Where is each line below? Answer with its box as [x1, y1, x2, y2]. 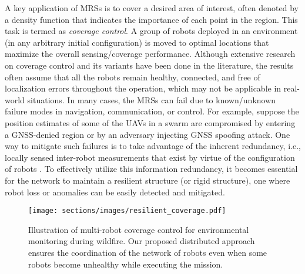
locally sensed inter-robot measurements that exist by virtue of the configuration [5, 151, 295, 163]
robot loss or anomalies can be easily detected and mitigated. [5, 185, 225, 198]
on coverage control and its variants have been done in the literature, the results [5, 59, 294, 71]
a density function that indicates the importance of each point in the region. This [5, 13, 298, 25]
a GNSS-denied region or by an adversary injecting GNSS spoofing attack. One [5, 128, 290, 140]
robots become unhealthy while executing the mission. [28, 258, 223, 270]
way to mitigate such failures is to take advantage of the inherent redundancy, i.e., [5, 140, 301, 152]
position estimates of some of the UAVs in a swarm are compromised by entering [5, 116, 296, 128]
